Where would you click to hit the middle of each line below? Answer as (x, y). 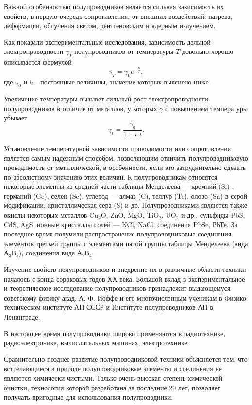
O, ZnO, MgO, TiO (130, 215)
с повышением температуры (207, 108)
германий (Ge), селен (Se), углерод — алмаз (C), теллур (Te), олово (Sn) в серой (126, 195)
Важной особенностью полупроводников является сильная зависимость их (114, 6)
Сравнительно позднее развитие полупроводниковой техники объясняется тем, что (126, 359)
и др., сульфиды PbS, (213, 215)
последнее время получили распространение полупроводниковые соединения (118, 234)
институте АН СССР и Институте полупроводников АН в (128, 307)
